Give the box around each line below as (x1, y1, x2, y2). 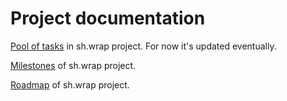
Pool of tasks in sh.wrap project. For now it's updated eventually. (10, 40, 277, 52)
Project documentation (10, 7, 206, 30)
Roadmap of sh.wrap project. (10, 78, 130, 91)
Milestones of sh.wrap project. (10, 59, 137, 71)
